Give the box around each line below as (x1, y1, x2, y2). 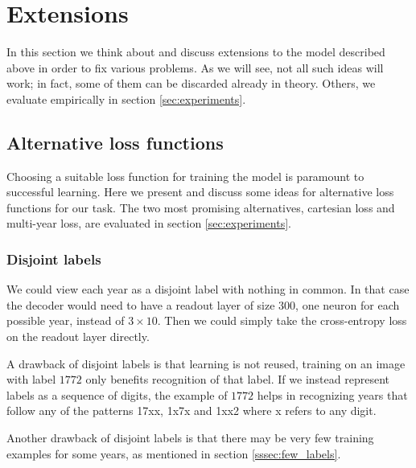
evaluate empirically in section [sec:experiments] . (6, 90, 246, 107)
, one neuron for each (295, 296, 400, 313)
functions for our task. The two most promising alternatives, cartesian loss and (6, 199, 395, 216)
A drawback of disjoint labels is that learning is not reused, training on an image (6, 355, 406, 372)
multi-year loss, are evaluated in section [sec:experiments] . (6, 215, 291, 232)
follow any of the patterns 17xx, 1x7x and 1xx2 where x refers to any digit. (6, 402, 377, 419)
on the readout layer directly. (6, 328, 150, 345)
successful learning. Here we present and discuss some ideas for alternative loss (6, 183, 394, 200)
